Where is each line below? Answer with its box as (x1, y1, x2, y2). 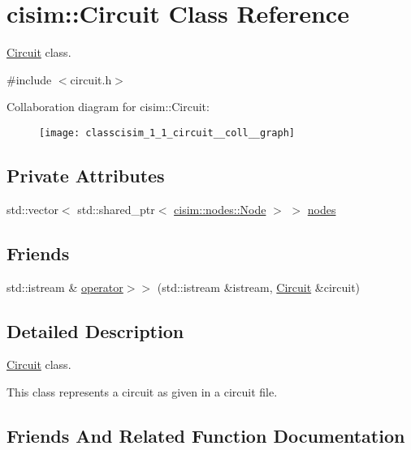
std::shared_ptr (77, 200, 155, 217)
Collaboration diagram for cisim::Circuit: (6, 98, 210, 115)
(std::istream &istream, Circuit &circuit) (157, 278, 361, 295)
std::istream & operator (6, 278, 123, 295)
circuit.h (70, 71, 112, 88)
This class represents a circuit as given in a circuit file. (6, 383, 278, 400)
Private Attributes (6, 162, 165, 187)
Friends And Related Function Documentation (6, 422, 405, 448)
